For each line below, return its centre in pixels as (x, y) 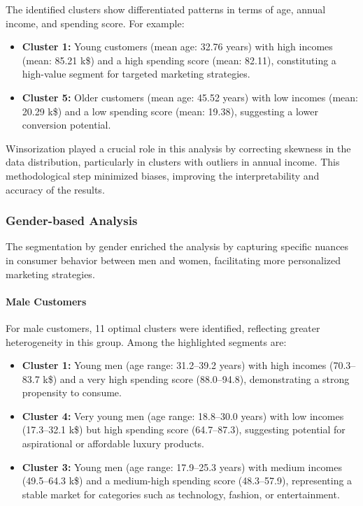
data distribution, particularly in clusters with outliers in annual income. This (173, 162)
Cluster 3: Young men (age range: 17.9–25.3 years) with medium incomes (182, 467)
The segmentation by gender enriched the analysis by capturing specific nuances (177, 246)
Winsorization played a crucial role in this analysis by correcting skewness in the (178, 148)
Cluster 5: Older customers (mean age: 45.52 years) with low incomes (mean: (190, 97)
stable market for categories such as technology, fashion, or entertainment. (181, 494)
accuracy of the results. (55, 189)
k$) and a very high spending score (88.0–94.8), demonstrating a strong (196, 378)
